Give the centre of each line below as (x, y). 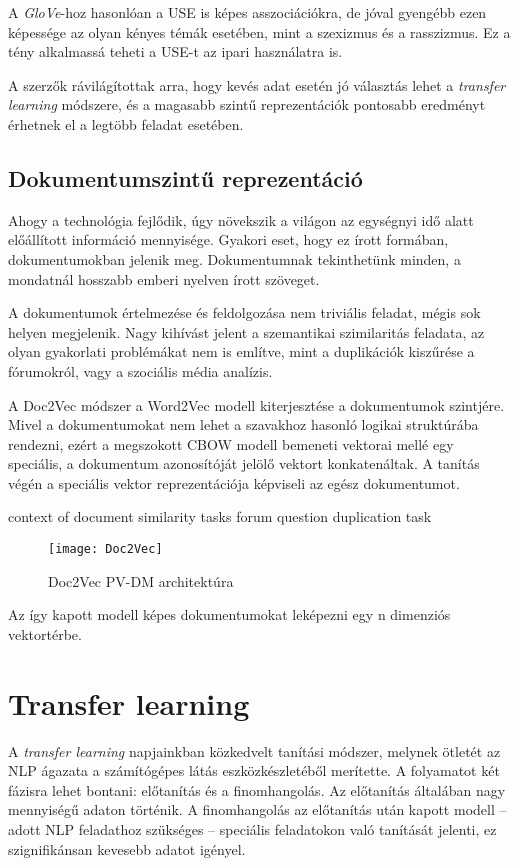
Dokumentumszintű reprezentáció (185, 177)
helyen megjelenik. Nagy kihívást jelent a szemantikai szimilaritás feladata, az (246, 331)
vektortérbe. (45, 633)
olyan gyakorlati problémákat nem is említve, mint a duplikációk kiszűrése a (241, 351)
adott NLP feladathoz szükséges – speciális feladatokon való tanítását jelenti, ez (252, 829)
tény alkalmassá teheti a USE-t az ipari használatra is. (175, 51)
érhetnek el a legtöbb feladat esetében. (126, 123)
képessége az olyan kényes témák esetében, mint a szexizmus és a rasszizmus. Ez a (259, 31)
